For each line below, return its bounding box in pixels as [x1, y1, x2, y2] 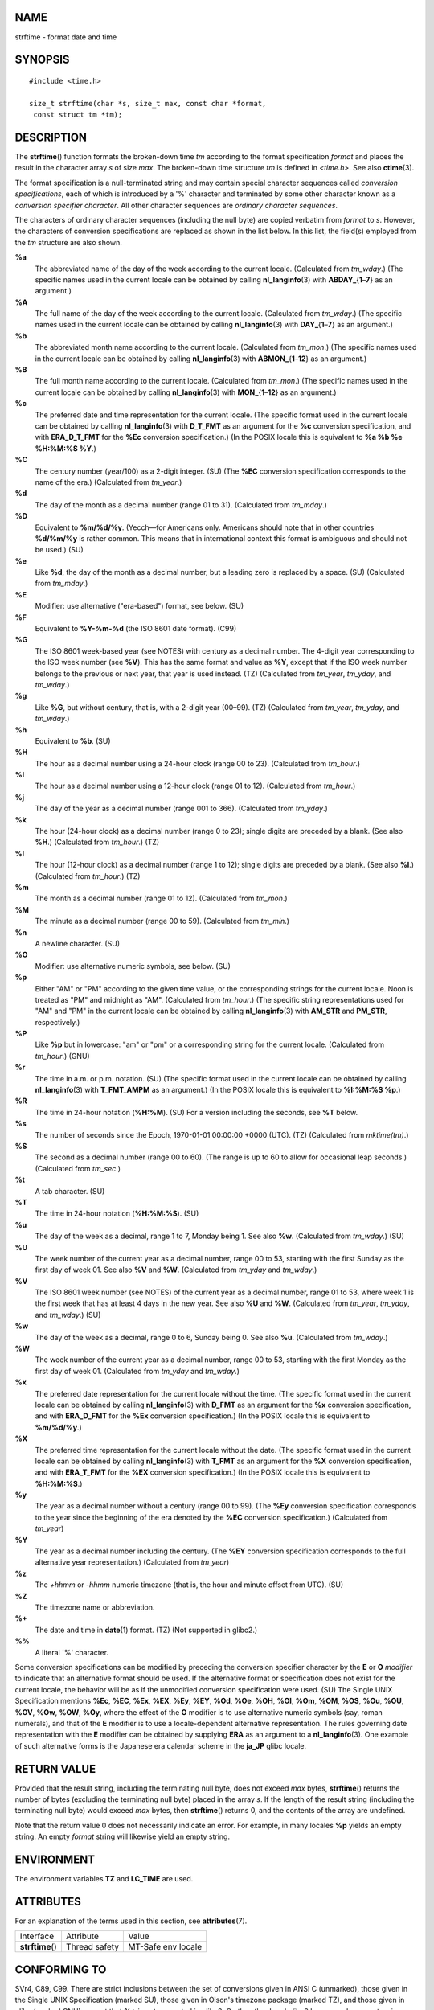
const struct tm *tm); [33, 110, 123, 120]
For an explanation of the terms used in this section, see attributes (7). [14, 1916, 248, 1926]
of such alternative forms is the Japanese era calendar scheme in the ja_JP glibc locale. [14, 1741, 307, 1750]
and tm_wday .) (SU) [35, 1310, 101, 1319]
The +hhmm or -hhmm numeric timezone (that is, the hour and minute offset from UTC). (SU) [35, 1580, 344, 1590]
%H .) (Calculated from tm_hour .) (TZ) [35, 837, 160, 847]
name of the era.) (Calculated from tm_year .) [35, 477, 182, 486]
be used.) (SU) [35, 545, 84, 555]
